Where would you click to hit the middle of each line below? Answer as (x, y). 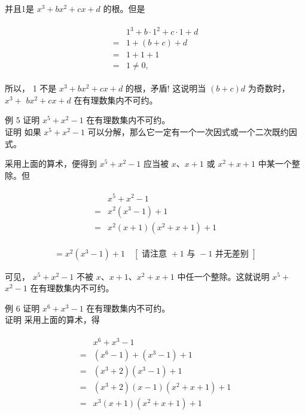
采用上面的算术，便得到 (51, 164)
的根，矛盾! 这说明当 (166, 88)
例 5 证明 (22, 120)
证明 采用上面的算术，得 (52, 320)
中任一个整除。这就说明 (223, 276)
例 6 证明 (22, 308)
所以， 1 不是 (31, 88)
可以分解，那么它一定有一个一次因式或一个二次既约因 (192, 132)
